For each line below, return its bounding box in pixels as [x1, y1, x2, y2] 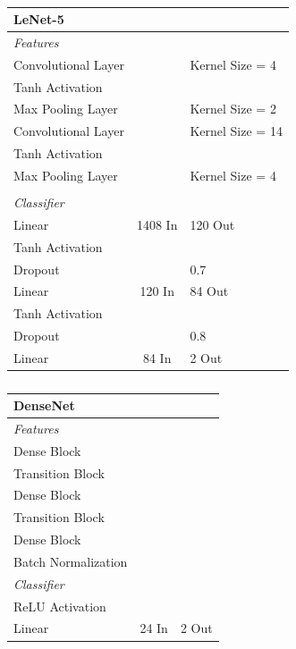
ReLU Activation [13, 596, 106, 615]
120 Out [190, 215, 235, 233]
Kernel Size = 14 [190, 122, 283, 140]
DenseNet [13, 396, 75, 414]
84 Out [190, 282, 229, 300]
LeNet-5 [13, 10, 64, 28]
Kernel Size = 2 [190, 99, 276, 118]
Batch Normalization [13, 552, 128, 570]
